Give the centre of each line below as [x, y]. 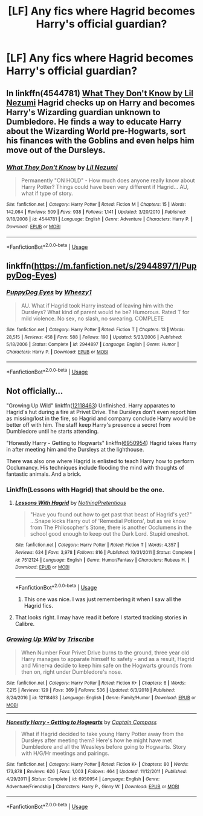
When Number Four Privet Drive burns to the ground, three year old [105, 653]
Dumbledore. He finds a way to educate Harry [94, 121]
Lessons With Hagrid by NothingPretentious [71, 503]
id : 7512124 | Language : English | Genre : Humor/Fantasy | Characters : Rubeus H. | [102, 560]
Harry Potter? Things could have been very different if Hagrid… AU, [105, 186]
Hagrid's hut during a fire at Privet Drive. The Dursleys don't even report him [101, 412]
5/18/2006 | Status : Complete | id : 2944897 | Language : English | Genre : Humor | [93, 344]
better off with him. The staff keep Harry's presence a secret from [89, 424]
